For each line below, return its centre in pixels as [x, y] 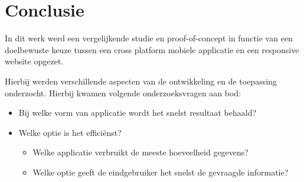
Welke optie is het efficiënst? [70, 132]
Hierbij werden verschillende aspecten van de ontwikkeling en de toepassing [141, 81]
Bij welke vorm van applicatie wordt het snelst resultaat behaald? [138, 113]
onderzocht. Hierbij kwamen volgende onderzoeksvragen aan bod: [123, 92]
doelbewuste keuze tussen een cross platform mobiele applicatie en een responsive [152, 49]
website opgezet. [34, 61]
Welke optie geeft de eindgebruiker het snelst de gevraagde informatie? [161, 172]
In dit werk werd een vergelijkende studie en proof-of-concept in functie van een [149, 38]
